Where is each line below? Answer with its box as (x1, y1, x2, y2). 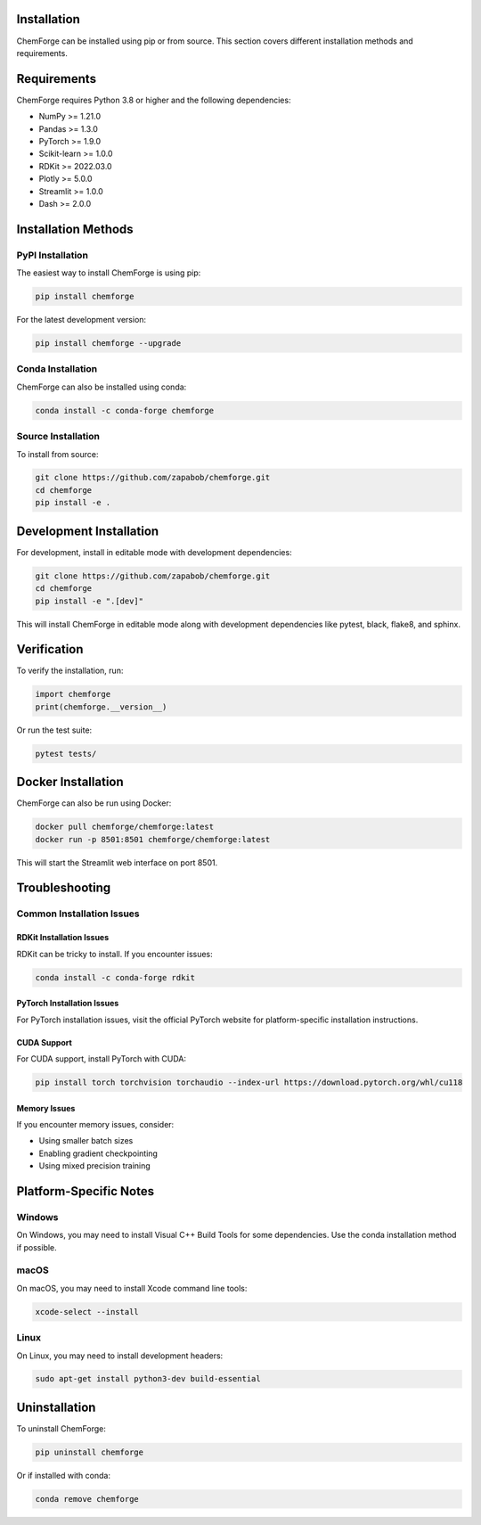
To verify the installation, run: (16, 665, 124, 676)
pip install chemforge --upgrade (35, 339, 182, 348)
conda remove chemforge (35, 1494, 140, 1504)
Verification (16, 642, 84, 657)
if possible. (16, 1242, 57, 1252)
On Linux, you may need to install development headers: (16, 1350, 224, 1361)
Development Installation (16, 523, 159, 538)
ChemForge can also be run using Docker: (16, 798, 172, 808)
